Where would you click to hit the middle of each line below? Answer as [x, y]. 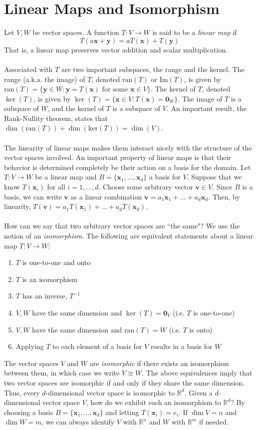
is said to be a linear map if [195, 32]
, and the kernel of [76, 108]
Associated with [28, 69]
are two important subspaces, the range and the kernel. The [153, 69]
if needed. [214, 422]
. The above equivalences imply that [197, 373]
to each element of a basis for [97, 346]
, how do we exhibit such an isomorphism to [153, 402]
